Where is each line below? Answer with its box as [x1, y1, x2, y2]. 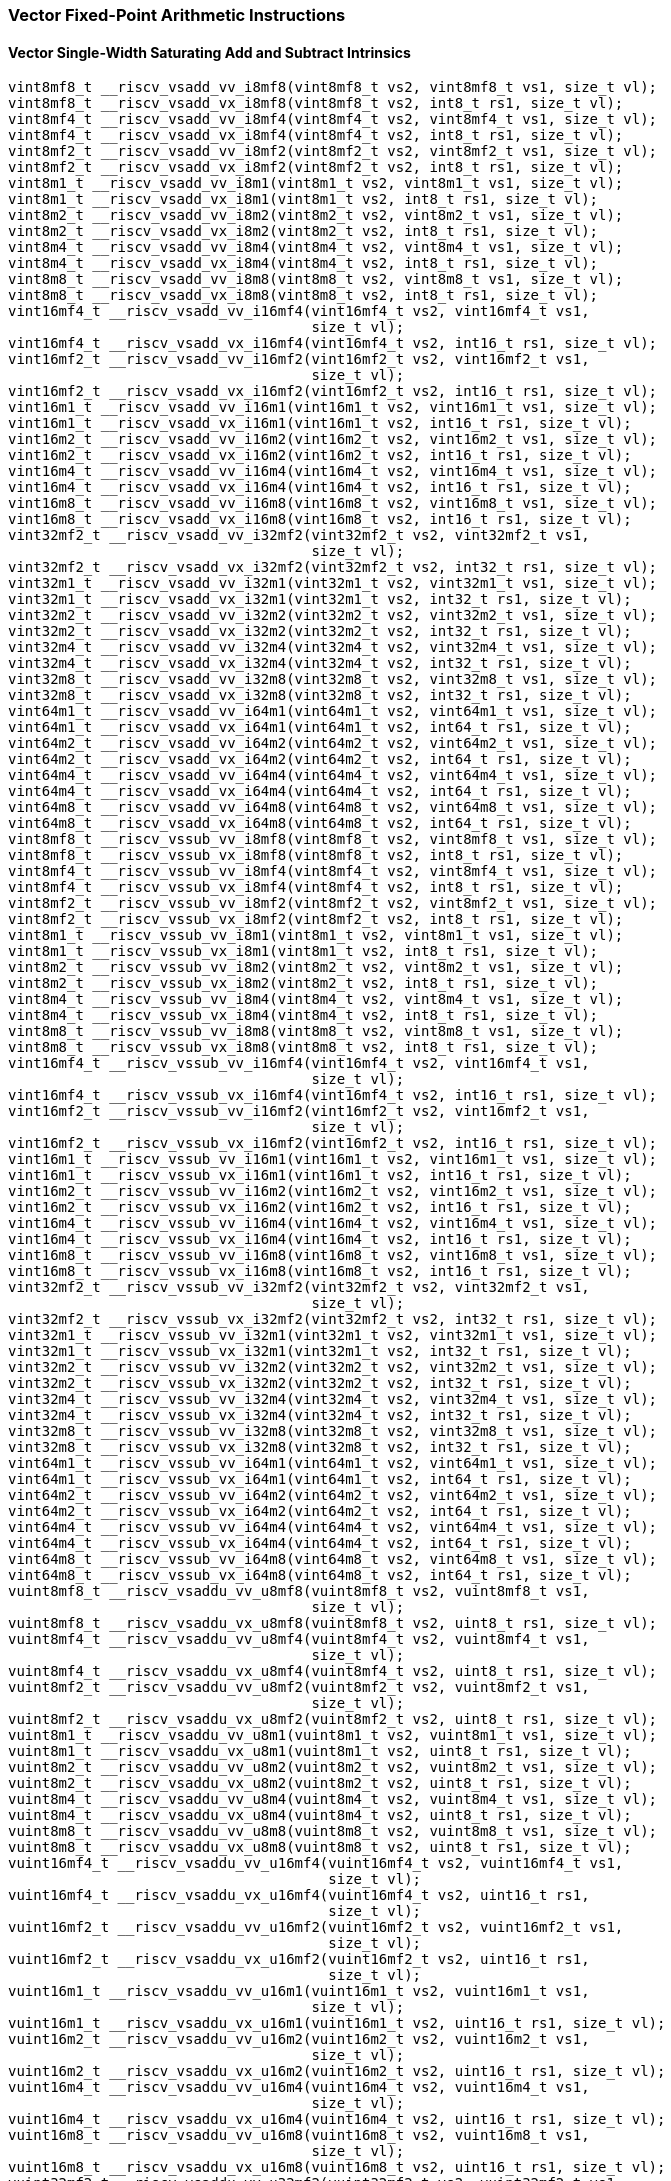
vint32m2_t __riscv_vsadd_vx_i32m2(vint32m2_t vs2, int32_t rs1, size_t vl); [8, 623, 632, 640]
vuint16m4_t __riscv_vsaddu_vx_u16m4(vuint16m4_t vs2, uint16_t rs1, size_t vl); [8, 2111, 666, 2128]
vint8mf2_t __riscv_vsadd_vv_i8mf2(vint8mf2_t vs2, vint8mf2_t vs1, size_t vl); [8, 143, 658, 160]
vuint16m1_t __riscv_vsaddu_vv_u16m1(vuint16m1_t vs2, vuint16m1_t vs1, [8, 1983, 590, 2000]
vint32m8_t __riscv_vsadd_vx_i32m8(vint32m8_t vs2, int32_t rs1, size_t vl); [8, 687, 632, 704]
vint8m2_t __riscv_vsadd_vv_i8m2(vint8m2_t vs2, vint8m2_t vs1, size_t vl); [8, 207, 624, 224]
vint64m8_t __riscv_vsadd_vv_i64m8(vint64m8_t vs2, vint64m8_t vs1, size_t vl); [8, 799, 658, 816]
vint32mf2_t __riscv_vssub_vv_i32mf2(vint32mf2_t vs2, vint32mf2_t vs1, [8, 1279, 590, 1296]
